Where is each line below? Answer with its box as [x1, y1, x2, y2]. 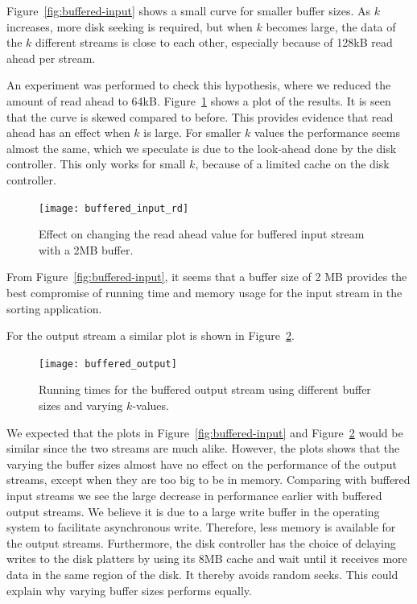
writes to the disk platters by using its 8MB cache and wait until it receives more [6, 550, 407, 567]
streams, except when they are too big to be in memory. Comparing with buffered [6, 471, 411, 488]
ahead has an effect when [6, 124, 130, 141]
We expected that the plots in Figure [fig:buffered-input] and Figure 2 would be [6, 424, 403, 441]
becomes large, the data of [266, 18, 396, 35]
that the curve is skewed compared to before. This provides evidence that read [6, 108, 394, 125]
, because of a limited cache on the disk [195, 155, 390, 172]
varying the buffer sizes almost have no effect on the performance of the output [6, 455, 397, 472]
